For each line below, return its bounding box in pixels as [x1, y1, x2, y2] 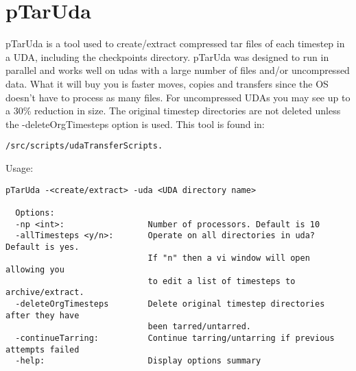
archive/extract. [5, 287, 84, 298]
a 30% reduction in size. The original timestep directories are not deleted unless [5, 103, 341, 118]
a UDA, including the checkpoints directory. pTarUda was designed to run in [5, 49, 329, 64]
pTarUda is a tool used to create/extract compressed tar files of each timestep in [5, 36, 345, 51]
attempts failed [5, 344, 80, 355]
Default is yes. [5, 242, 80, 252]
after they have [5, 310, 80, 320]
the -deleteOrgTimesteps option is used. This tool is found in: [5, 116, 265, 131]
